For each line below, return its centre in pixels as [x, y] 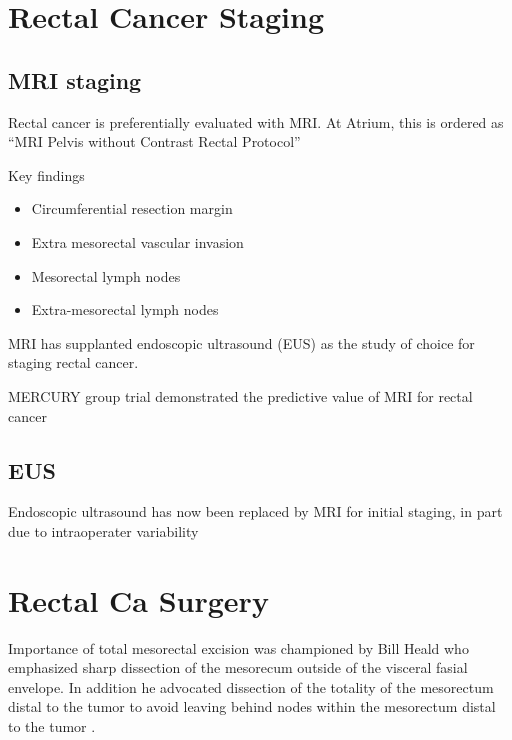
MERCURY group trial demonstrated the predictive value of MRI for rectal [240, 395]
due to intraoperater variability [103, 530]
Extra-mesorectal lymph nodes [125, 309]
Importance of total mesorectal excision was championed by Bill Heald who [238, 647]
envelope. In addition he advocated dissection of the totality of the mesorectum [251, 686]
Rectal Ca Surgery [138, 599]
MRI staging [75, 79]
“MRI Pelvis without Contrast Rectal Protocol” [154, 141]
